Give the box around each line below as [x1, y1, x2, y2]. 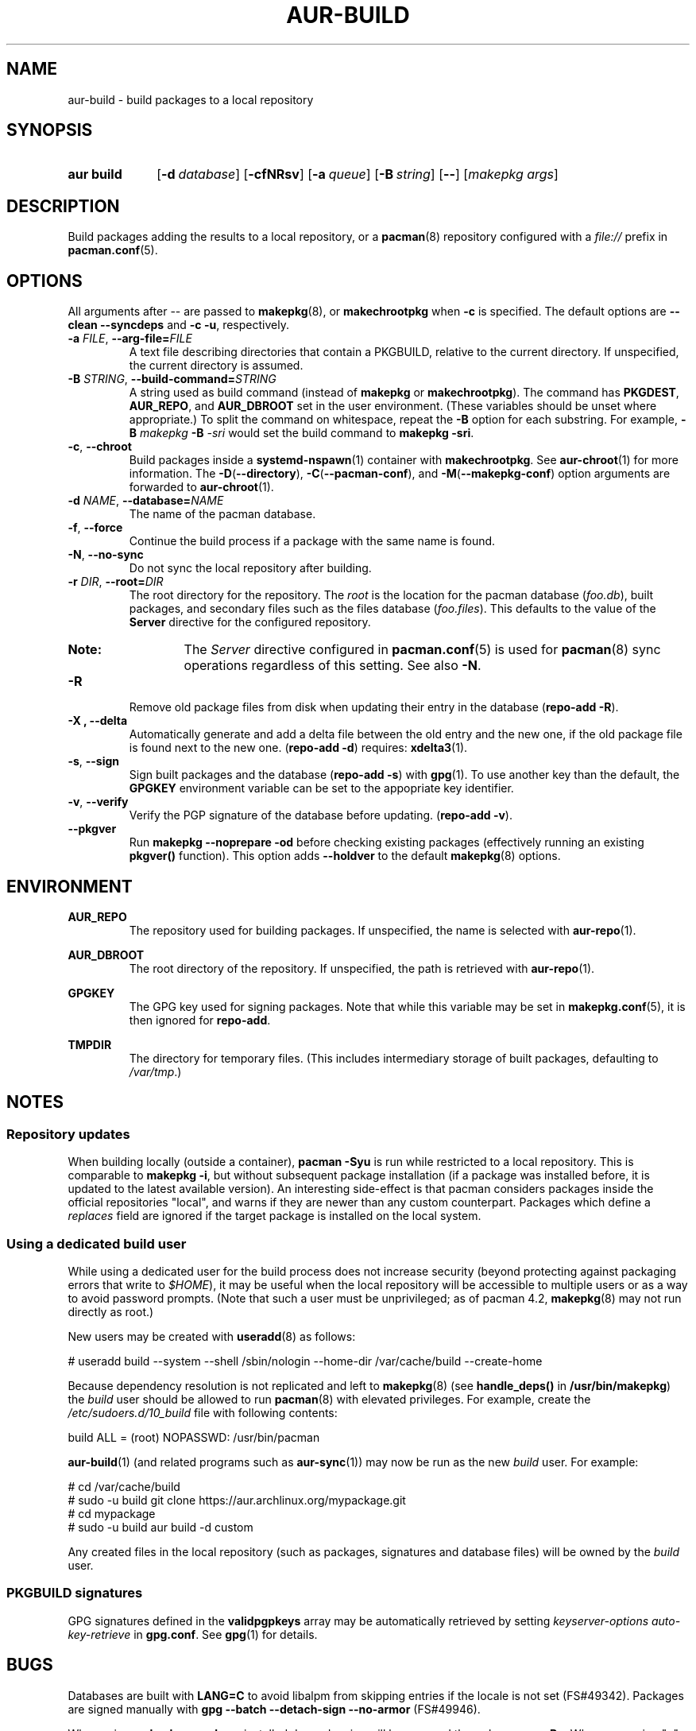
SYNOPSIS [6, 120, 93, 141]
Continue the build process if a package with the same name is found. [129, 534, 496, 548]
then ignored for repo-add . [129, 1013, 271, 1027]
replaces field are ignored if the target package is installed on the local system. [68, 1209, 481, 1223]
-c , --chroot [68, 440, 132, 454]
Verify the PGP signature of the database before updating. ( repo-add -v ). [129, 808, 512, 823]
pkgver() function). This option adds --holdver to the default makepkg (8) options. [129, 849, 561, 863]
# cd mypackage [68, 1506, 156, 1520]
